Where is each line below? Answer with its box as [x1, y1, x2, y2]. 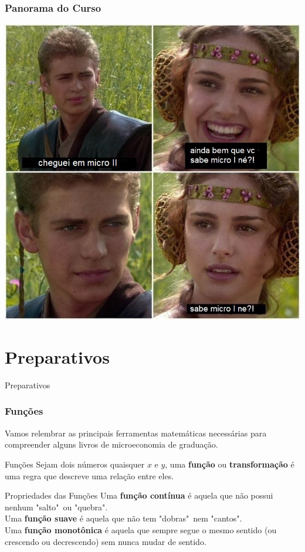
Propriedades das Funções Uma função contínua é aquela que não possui [5, 489, 273, 502]
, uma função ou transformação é [165, 458, 294, 470]
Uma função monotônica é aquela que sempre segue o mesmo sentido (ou [5, 523, 277, 536]
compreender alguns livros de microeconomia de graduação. [5, 438, 218, 451]
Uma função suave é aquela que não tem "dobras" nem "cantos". [5, 512, 242, 524]
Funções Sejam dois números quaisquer [5, 458, 145, 470]
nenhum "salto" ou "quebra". [5, 500, 108, 513]
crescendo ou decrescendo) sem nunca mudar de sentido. [5, 535, 206, 547]
